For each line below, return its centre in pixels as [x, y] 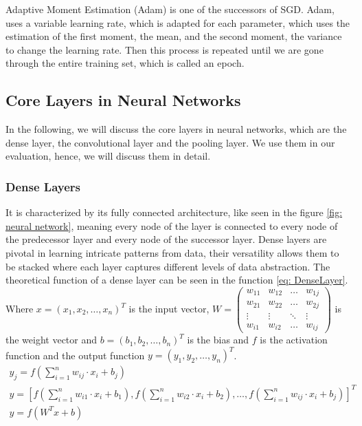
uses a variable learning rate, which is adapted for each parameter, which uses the [178, 22]
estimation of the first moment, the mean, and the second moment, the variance [174, 36]
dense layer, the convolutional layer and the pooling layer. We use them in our [170, 142]
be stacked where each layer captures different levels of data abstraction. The [168, 266]
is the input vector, [169, 309]
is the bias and [218, 340]
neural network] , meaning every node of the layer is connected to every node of [172, 225]
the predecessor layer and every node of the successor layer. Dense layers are [166, 239]
